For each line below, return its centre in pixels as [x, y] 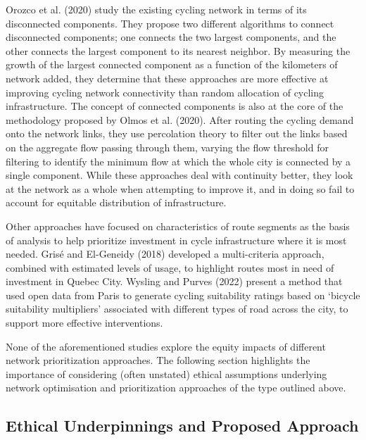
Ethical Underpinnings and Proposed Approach [182, 426]
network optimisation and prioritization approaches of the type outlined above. [176, 388]
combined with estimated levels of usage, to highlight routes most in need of [170, 267]
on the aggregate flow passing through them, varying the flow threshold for [167, 147]
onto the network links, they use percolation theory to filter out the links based [177, 133]
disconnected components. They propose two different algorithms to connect [170, 23]
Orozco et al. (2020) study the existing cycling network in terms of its [156, 9]
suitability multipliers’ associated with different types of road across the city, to [177, 309]
